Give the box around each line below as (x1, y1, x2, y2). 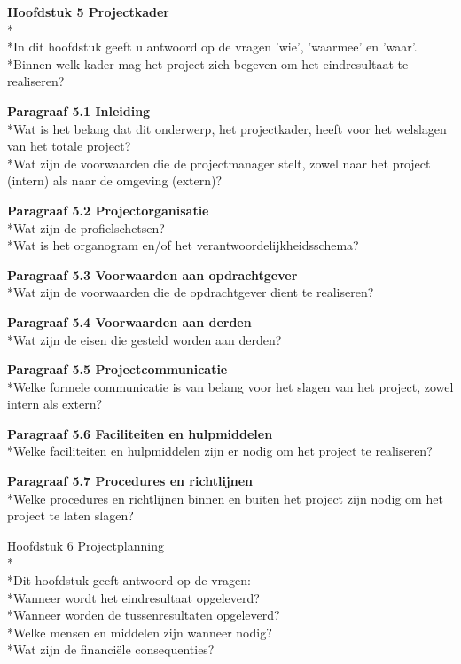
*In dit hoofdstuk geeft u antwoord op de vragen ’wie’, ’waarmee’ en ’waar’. (7, 37, 418, 56)
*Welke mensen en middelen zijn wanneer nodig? (7, 622, 272, 641)
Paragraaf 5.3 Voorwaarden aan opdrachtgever (7, 265, 298, 284)
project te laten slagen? (7, 506, 134, 525)
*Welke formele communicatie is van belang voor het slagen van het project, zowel (7, 377, 454, 395)
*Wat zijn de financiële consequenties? (7, 640, 215, 659)
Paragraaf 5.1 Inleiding (7, 101, 151, 120)
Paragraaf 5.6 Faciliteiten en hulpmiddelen (7, 424, 273, 442)
